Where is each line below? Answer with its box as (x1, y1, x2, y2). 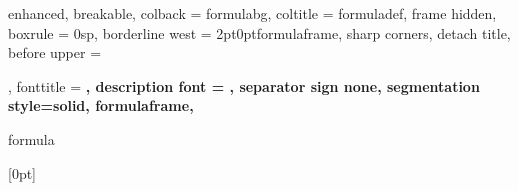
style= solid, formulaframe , (8, 95, 194, 116)
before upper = (8, 42, 102, 63)
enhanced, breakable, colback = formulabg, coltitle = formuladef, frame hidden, (8, 3, 497, 23)
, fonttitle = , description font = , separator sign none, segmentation (8, 75, 480, 96)
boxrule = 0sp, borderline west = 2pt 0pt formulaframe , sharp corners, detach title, (8, 22, 511, 43)
